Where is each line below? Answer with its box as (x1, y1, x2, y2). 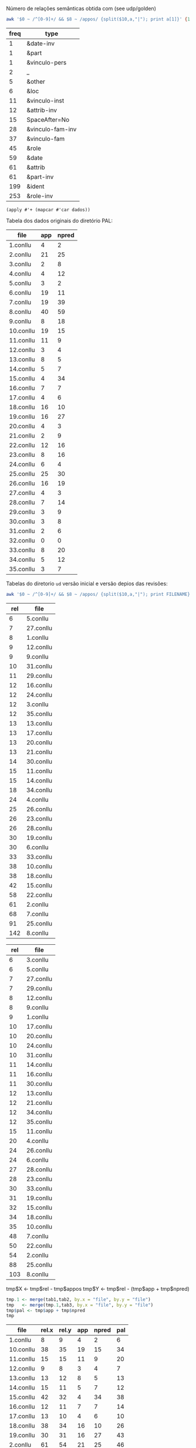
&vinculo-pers (26, 58, 67, 66)
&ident (26, 182, 45, 190)
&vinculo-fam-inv (26, 125, 77, 133)
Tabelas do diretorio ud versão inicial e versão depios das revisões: (6, 580, 168, 587)
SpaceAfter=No (26, 116, 70, 124)
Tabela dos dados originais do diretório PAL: (6, 217, 113, 224)
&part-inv (26, 172, 54, 181)
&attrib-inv (26, 106, 58, 114)
